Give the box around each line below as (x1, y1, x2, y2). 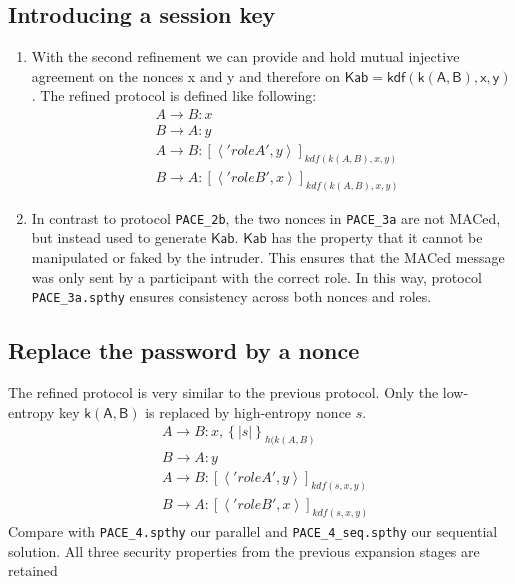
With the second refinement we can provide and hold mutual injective (31, 46, 460, 67)
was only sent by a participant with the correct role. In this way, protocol (31, 266, 482, 287)
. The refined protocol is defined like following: (31, 85, 317, 106)
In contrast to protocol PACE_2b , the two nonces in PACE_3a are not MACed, (31, 207, 501, 228)
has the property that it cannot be (271, 227, 483, 248)
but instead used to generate (31, 227, 207, 248)
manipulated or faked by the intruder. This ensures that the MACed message (31, 247, 505, 268)
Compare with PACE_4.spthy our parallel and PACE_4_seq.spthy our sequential (8, 521, 498, 542)
